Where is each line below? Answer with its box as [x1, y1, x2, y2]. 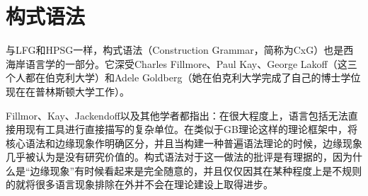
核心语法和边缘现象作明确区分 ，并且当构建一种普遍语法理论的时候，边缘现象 [6, 135, 362, 150]
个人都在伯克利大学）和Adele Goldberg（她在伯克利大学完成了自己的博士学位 [6, 70, 361, 85]
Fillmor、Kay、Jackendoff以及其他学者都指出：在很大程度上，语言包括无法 [6, 108, 348, 122]
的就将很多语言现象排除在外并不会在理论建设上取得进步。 [6, 177, 273, 192]
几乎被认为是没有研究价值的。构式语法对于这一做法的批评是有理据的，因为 [6, 149, 352, 164]
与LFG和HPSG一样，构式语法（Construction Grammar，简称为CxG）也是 [6, 42, 344, 57]
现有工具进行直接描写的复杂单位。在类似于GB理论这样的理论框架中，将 [25, 122, 357, 137]
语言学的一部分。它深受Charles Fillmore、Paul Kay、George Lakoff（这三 [25, 56, 357, 71]
